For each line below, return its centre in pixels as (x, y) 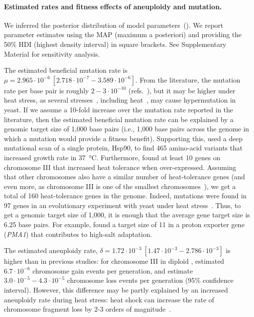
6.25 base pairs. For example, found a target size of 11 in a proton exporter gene (124, 224)
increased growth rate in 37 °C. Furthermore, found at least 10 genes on (112, 157)
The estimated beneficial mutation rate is (66, 70)
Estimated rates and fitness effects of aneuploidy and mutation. (113, 6)
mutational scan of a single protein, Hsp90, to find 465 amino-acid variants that (123, 148)
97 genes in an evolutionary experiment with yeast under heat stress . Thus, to (122, 205)
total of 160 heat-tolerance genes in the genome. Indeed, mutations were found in (125, 196)
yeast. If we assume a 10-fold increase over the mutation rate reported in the (119, 109)
